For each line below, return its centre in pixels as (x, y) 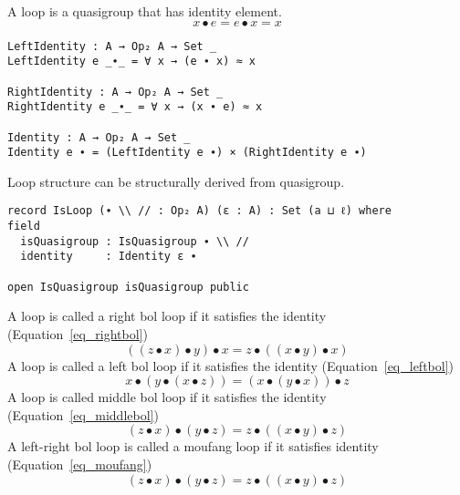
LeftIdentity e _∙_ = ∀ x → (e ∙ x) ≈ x (132, 62)
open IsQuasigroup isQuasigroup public (128, 287)
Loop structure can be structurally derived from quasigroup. (176, 181)
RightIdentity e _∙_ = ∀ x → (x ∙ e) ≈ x (135, 107)
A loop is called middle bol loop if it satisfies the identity (167, 397)
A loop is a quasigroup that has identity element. (145, 11)
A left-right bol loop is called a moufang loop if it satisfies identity (193, 446)
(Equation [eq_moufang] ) (80, 464)
